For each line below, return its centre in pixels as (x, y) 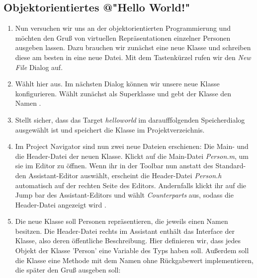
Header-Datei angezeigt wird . (61, 204)
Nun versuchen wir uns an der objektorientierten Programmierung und (123, 28)
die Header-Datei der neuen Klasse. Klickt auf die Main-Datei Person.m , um (132, 156)
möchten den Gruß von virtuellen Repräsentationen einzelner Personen (123, 37)
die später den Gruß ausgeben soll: (68, 270)
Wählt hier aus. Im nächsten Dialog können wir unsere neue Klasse (117, 84)
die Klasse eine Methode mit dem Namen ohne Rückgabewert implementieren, (134, 260)
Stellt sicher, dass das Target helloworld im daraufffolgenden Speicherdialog (130, 119)
